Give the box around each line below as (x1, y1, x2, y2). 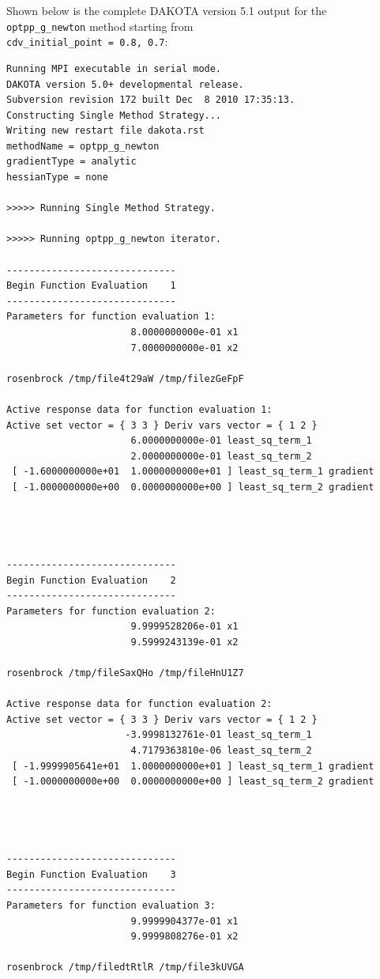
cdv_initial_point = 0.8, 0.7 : (6, 33, 168, 50)
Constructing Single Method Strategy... (6, 109, 222, 121)
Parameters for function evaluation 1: (6, 311, 216, 323)
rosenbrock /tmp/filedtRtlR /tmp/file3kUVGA (6, 962, 244, 973)
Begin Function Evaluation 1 (6, 280, 176, 292)
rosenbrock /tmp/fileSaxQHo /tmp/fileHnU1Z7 (6, 667, 244, 679)
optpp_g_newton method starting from (6, 17, 194, 34)
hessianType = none (6, 172, 108, 183)
